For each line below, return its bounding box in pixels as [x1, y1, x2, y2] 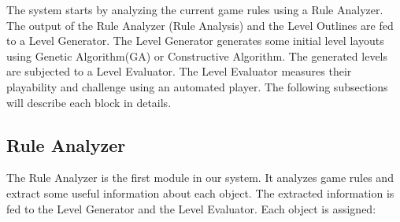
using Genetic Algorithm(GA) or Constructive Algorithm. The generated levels [6, 47, 388, 64]
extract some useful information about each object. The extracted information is [6, 184, 394, 201]
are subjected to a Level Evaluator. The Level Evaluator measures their [6, 63, 352, 80]
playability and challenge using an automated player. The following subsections [6, 78, 388, 94]
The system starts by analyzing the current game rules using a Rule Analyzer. [6, 2, 383, 17]
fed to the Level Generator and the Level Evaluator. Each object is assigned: [6, 200, 376, 216]
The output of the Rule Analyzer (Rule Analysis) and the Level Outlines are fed [6, 17, 394, 33]
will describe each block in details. [6, 94, 172, 110]
